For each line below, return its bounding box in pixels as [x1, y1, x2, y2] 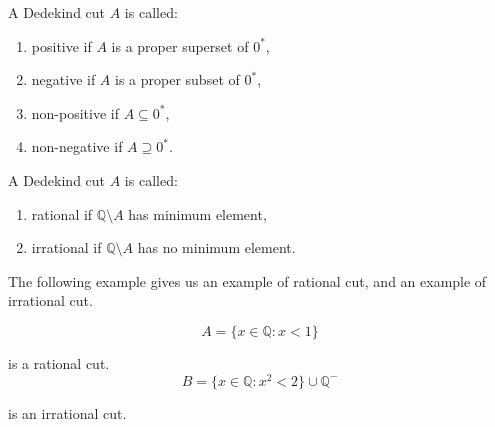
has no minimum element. [137, 237, 296, 258]
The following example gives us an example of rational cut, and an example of [8, 270, 487, 291]
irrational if [31, 237, 102, 258]
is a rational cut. [8, 352, 110, 373]
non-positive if [31, 102, 120, 123]
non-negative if [31, 136, 123, 157]
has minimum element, [128, 203, 267, 224]
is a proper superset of [111, 35, 249, 56]
